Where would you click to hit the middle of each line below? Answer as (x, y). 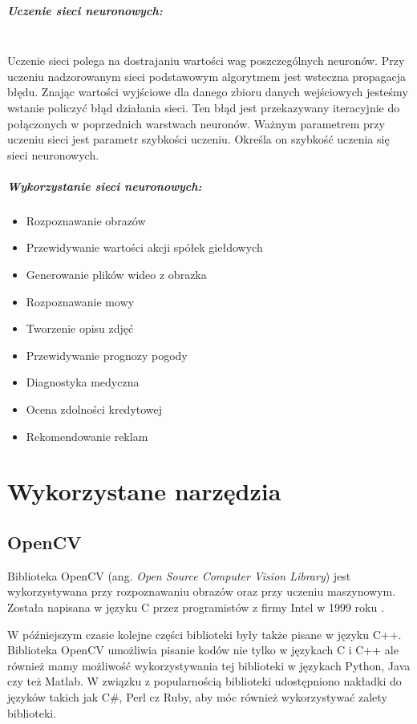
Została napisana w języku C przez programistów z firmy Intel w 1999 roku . (196, 607)
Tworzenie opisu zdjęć (80, 328)
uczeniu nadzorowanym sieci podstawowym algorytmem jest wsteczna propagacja (206, 76)
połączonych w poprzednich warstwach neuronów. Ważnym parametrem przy (196, 123)
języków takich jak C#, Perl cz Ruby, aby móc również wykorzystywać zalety (197, 696)
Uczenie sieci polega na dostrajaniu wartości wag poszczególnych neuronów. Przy (206, 61)
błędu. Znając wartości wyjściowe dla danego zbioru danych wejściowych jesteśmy (208, 92)
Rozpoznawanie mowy (80, 301)
